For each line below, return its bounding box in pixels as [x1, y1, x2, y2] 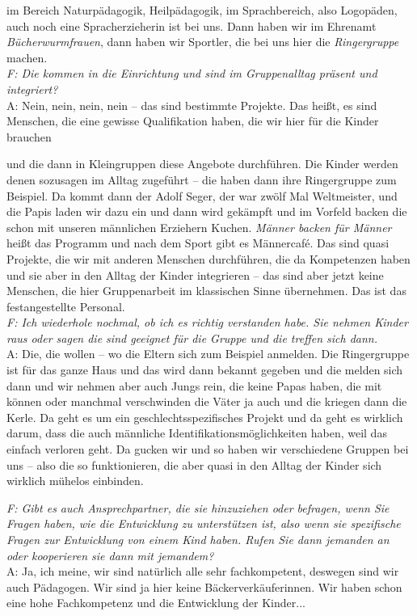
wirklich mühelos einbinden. [6, 472, 144, 489]
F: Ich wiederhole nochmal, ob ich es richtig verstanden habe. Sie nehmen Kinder [6, 314, 408, 331]
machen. [6, 49, 48, 65]
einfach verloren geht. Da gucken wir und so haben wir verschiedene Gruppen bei [6, 441, 409, 458]
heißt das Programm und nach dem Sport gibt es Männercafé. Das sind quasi [6, 234, 390, 251]
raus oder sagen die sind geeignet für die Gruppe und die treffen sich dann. [6, 329, 378, 346]
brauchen [6, 128, 52, 145]
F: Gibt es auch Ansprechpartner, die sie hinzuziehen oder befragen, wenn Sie [6, 499, 390, 516]
